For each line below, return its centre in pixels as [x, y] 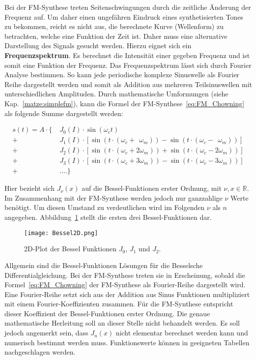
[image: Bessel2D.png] [61, 233]
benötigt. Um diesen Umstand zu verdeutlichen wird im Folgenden [105, 207]
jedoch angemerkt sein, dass [46, 333]
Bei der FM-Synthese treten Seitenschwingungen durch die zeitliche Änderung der [128, 7]
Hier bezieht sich [29, 188]
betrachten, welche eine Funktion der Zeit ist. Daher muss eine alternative [116, 36]
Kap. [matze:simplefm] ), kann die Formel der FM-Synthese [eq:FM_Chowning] [125, 103]
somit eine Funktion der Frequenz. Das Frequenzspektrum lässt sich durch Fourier [128, 65]
